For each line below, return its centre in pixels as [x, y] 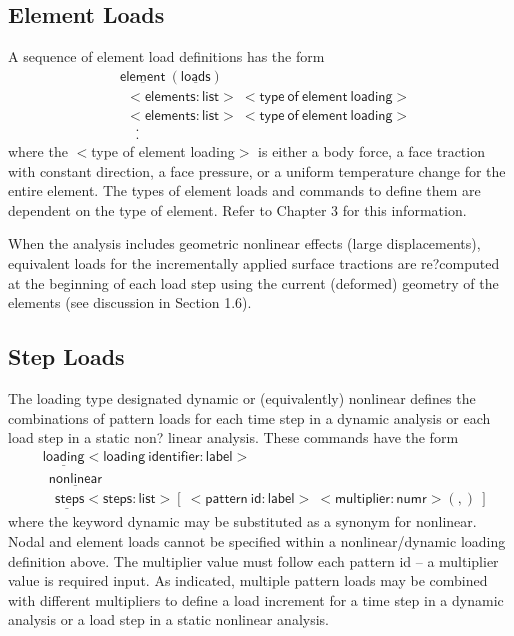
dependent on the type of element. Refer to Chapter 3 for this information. [237, 209]
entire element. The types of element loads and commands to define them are [244, 190]
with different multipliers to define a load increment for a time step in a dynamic [256, 599]
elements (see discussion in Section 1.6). [130, 302]
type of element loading [163, 150]
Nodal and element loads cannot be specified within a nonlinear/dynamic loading [257, 541]
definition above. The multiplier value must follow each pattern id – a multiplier [253, 560]
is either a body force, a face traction [371, 150]
